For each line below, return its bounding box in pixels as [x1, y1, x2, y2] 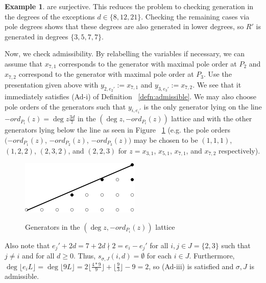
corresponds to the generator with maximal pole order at [59, 58, 237, 69]
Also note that [5, 240, 50, 250]
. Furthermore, [189, 250, 235, 261]
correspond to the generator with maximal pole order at [18, 69, 194, 79]
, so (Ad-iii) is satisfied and [149, 260, 234, 271]
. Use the [203, 69, 232, 79]
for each [147, 250, 172, 261]
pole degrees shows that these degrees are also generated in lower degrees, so [5, 21, 244, 32]
